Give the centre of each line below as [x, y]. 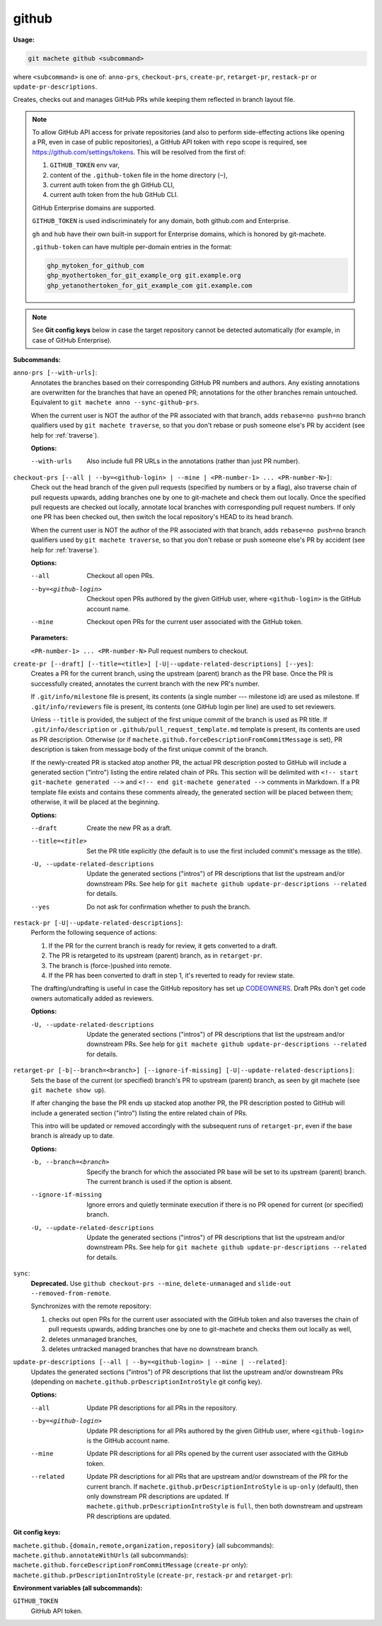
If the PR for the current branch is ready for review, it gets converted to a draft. [163, 945]
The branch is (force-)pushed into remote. [110, 965]
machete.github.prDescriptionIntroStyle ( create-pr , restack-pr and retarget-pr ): [153, 1575]
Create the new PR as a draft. [129, 828]
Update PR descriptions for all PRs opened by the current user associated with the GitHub [218, 1454]
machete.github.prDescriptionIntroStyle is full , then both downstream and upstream [225, 1506]
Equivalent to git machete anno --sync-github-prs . [115, 402]
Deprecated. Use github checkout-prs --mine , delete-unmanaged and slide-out [161, 1283]
